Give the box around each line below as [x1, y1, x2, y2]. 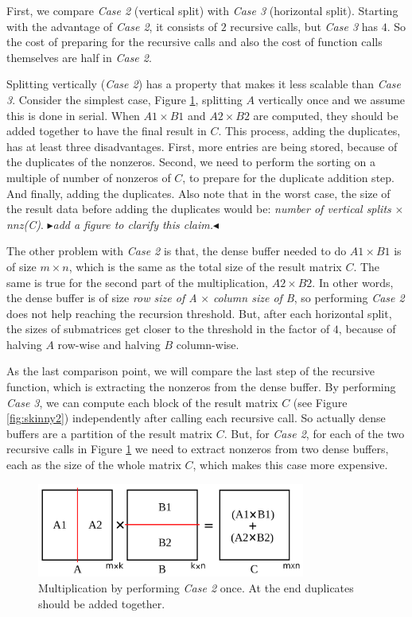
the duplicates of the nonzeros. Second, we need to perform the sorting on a [6, 153, 375, 170]
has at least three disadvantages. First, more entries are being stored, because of [6, 138, 398, 154]
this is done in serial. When [6, 107, 140, 123]
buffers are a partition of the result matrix [6, 425, 212, 441]
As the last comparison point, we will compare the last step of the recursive [6, 363, 375, 379]
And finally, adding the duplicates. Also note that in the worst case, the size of [6, 184, 391, 201]
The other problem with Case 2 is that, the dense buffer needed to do [6, 243, 347, 259]
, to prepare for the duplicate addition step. [182, 169, 395, 185]
